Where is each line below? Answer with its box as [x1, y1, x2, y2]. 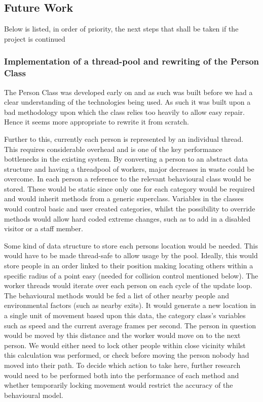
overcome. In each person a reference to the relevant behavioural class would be [4, 173, 251, 184]
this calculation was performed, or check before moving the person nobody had [4, 350, 249, 360]
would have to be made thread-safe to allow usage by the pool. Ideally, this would [4, 250, 258, 261]
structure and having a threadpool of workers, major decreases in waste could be [4, 163, 254, 174]
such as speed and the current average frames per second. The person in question [4, 320, 256, 330]
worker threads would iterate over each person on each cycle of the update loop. [4, 280, 252, 291]
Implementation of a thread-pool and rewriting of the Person [4, 55, 259, 68]
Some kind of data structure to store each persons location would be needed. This [4, 240, 258, 251]
